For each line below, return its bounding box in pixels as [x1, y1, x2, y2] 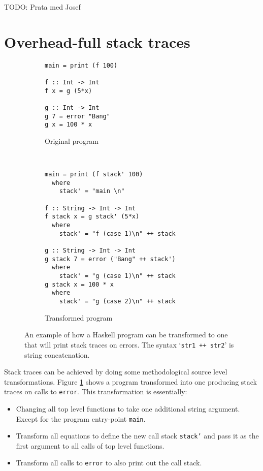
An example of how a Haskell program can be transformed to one [24, 329, 228, 340]
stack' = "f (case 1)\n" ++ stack [59, 230, 176, 237]
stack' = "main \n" [59, 187, 125, 195]
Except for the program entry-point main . [16, 413, 146, 424]
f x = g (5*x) [45, 87, 92, 95]
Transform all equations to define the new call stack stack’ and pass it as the [16, 430, 259, 441]
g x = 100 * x [45, 121, 92, 129]
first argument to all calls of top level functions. [16, 440, 165, 451]
